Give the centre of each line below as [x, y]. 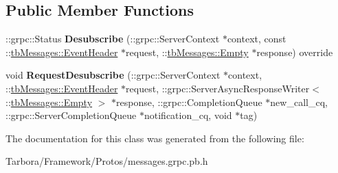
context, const [257, 39]
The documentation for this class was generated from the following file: [155, 138]
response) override [295, 52]
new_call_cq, [299, 102]
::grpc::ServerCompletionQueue [71, 115]
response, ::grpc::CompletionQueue [189, 102]
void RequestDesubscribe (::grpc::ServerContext [113, 75]
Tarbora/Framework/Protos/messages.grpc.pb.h [107, 161]
